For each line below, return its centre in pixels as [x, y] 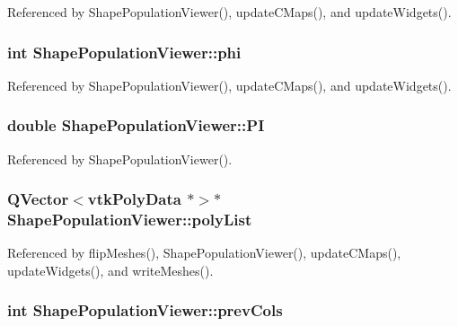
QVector [38, 199]
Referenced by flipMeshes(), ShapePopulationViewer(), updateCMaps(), [204, 253]
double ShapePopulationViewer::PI [136, 125]
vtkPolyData [134, 199]
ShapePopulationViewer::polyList [130, 220]
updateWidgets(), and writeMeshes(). [110, 270]
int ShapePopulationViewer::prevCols [145, 310]
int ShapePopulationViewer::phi [124, 52]
